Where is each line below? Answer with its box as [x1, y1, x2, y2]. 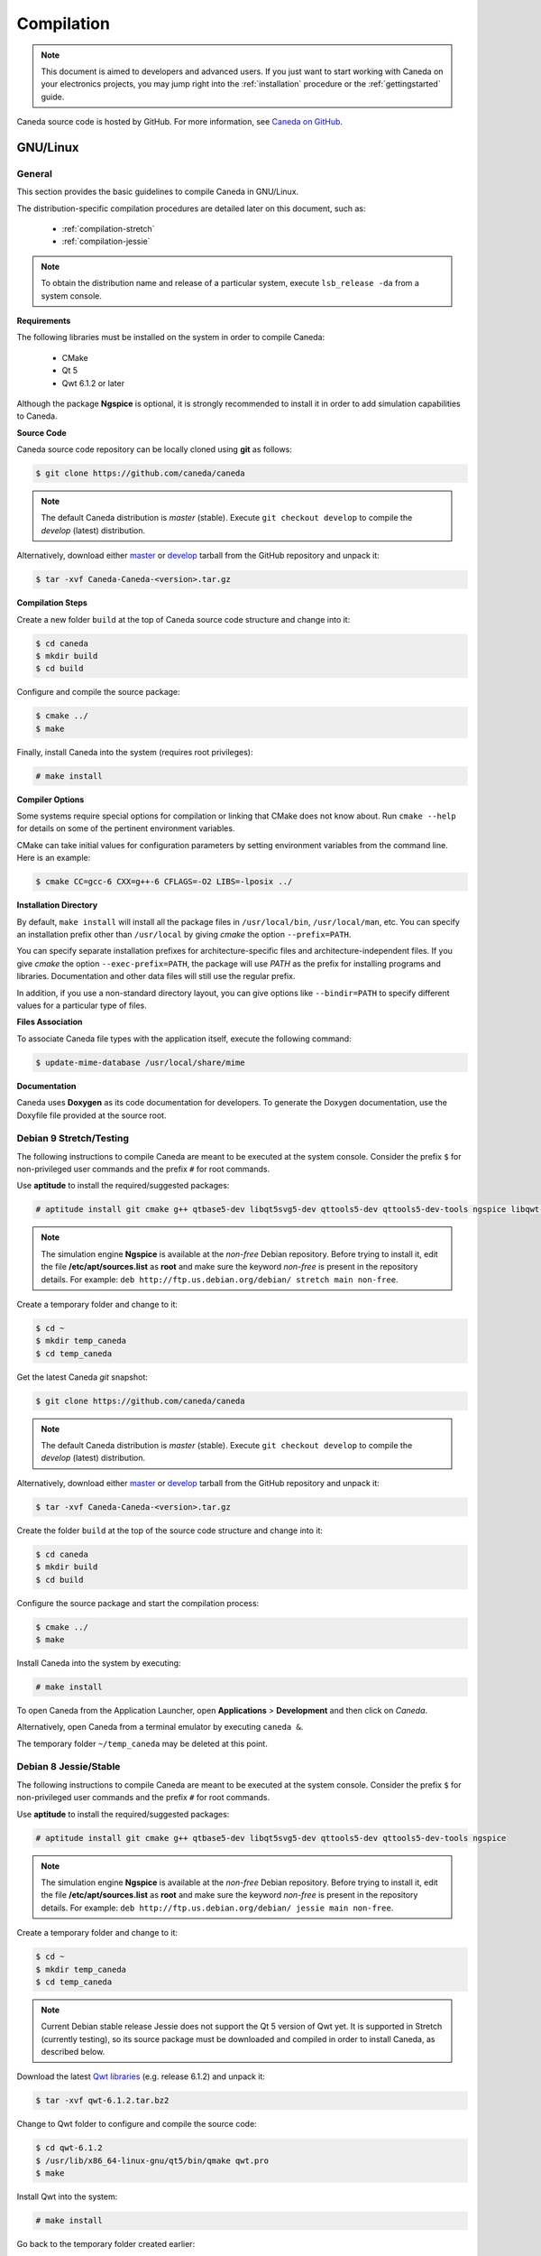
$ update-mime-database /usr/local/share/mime [35, 1057, 245, 1068]
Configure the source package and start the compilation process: [16, 1597, 260, 1608]
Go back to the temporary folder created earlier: [16, 2239, 196, 2250]
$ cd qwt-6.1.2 [35, 2143, 103, 2153]
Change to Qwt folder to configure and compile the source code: [16, 2119, 257, 2130]
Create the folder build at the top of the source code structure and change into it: [16, 1525, 324, 1536]
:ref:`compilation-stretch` [61, 224, 155, 235]
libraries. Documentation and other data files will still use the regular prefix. [16, 971, 296, 982]
